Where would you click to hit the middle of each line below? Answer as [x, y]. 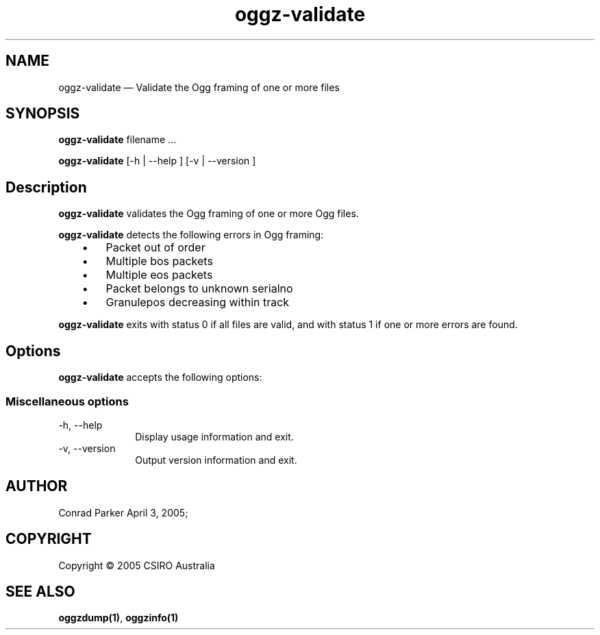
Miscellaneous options [67, 401]
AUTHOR [37, 486]
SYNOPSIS [43, 114]
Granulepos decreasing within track [198, 302]
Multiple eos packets [159, 275]
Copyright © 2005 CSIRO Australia [137, 565]
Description [46, 187]
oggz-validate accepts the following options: [160, 377]
